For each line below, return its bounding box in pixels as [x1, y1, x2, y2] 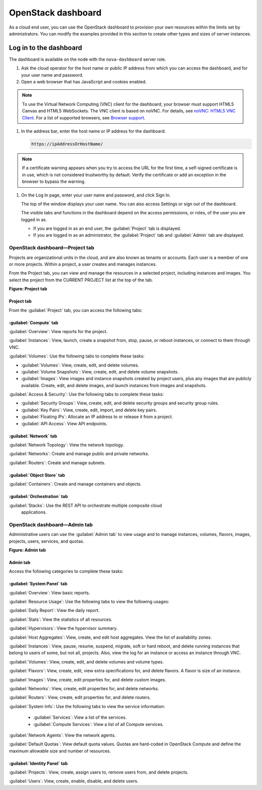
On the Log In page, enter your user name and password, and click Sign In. [21, 192, 171, 198]
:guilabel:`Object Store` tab [9, 472, 65, 478]
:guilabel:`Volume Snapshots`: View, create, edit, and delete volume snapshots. [21, 369, 179, 374]
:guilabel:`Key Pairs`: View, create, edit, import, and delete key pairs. [21, 407, 157, 413]
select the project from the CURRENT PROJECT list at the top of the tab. [9, 277, 153, 283]
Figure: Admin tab [9, 547, 46, 553]
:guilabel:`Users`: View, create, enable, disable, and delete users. [9, 778, 139, 784]
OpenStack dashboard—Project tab [9, 244, 95, 251]
